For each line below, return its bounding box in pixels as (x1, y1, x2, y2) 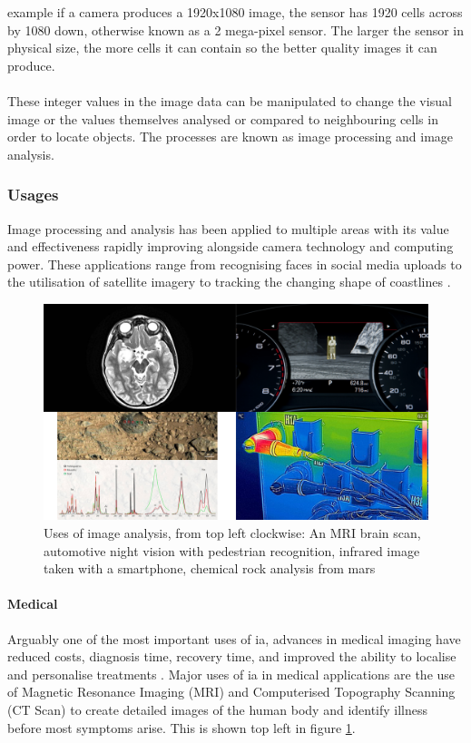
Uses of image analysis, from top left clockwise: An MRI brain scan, (44, 523, 421, 543)
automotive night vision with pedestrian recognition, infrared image (44, 541, 420, 560)
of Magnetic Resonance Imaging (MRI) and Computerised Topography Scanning (7, 682, 456, 701)
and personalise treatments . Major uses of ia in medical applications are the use (7, 664, 456, 683)
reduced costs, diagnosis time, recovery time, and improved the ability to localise (7, 647, 456, 666)
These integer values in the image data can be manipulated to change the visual (7, 91, 452, 110)
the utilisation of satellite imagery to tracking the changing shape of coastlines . (7, 272, 451, 291)
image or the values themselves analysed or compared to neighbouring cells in (7, 109, 438, 128)
